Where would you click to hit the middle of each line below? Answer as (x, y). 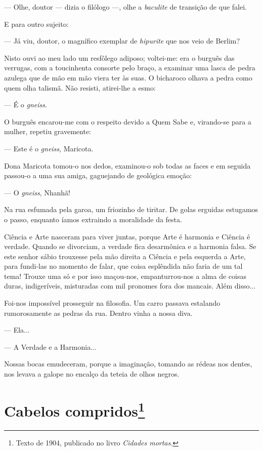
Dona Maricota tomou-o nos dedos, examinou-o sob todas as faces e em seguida (127, 165)
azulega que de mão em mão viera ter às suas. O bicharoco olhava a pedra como (128, 77)
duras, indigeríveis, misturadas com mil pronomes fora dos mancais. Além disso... (130, 286)
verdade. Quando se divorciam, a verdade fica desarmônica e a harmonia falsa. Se (130, 246)
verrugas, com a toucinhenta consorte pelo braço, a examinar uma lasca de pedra (130, 68)
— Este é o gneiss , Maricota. (49, 148)
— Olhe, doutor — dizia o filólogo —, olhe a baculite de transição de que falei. (125, 7)
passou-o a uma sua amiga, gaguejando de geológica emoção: (98, 175)
